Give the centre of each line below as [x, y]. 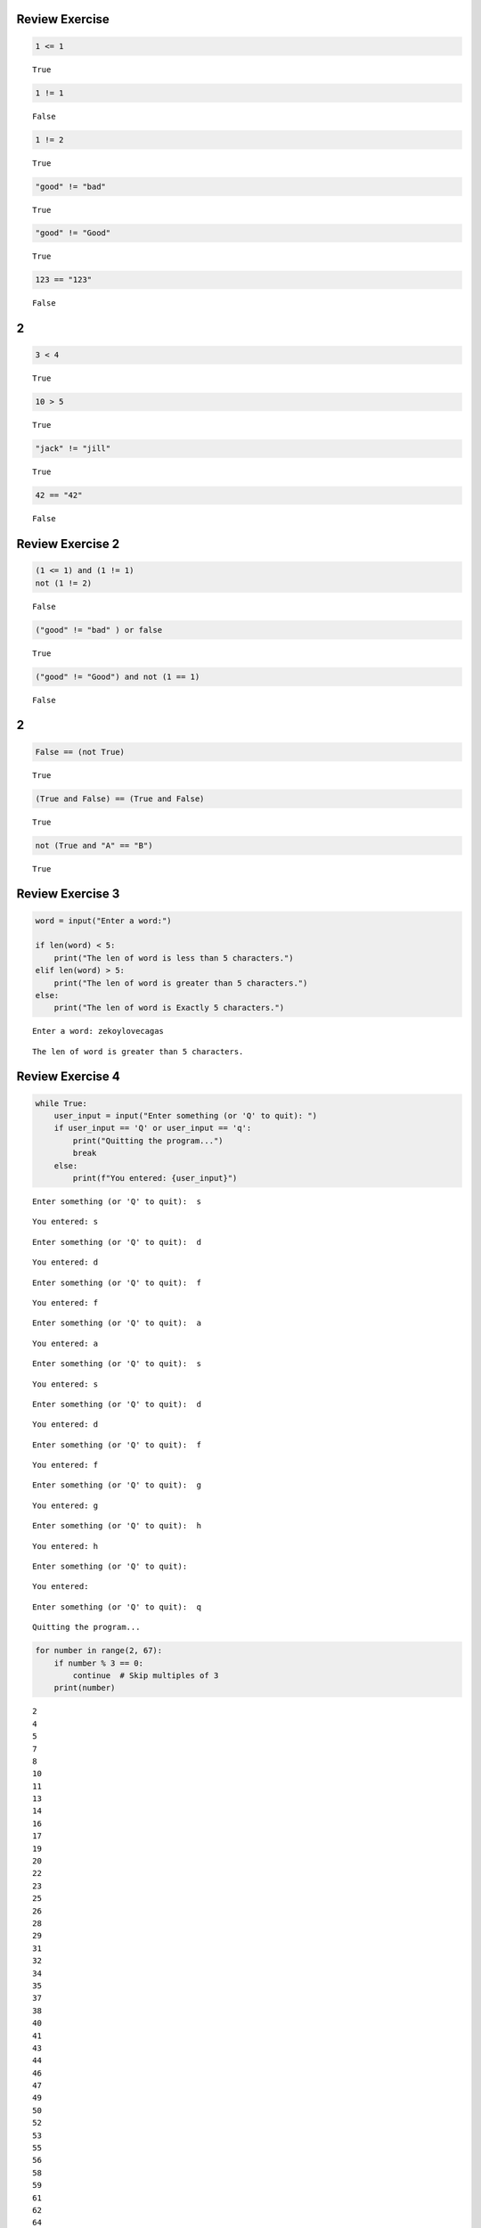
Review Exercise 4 [68, 1077]
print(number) [85, 1688]
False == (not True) [80, 752]
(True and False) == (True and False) [120, 799]
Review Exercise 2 [68, 544]
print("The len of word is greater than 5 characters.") [181, 983]
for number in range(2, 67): [99, 1651]
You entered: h [65, 1546]
